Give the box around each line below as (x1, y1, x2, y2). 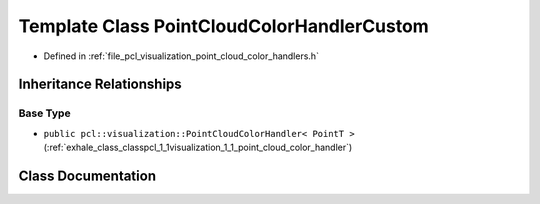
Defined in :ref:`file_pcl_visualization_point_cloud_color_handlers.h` (43, 50, 320, 62)
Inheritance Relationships (18, 76, 182, 93)
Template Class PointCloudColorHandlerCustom (18, 15, 429, 37)
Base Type (18, 106, 71, 120)
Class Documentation (18, 167, 157, 184)
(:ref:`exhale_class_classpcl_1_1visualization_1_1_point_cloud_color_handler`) (43, 141, 353, 154)
